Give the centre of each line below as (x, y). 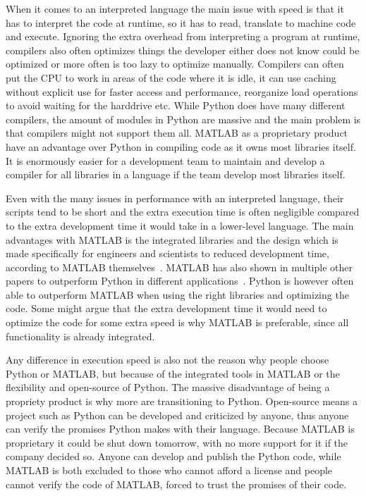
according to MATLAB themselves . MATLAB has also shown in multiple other (179, 267)
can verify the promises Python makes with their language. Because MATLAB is (180, 429)
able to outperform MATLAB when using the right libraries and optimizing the (177, 294)
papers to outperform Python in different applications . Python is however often (180, 281)
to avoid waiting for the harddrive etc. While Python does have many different (176, 105)
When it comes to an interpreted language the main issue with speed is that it (175, 8)
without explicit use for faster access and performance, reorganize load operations (182, 91)
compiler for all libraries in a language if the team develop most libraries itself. (176, 174)
